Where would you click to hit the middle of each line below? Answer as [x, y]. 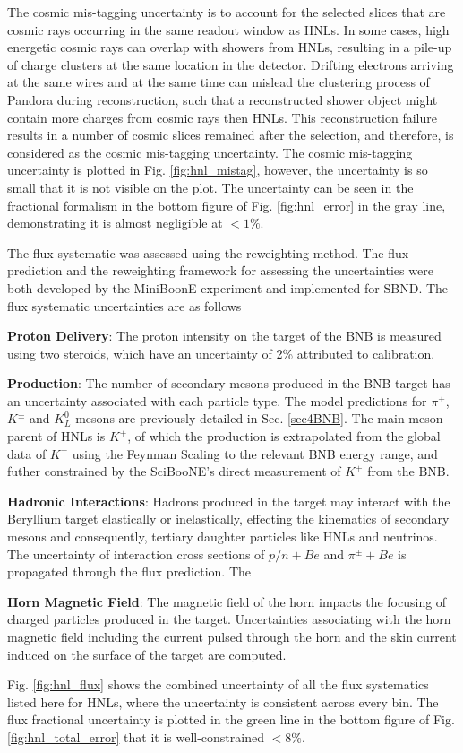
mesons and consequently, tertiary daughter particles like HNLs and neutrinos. [223, 537]
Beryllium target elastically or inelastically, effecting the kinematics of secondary [228, 519]
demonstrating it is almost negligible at [115, 223]
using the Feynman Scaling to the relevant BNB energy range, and [255, 453]
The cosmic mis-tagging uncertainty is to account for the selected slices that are [227, 12]
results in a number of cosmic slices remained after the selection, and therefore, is [231, 135]
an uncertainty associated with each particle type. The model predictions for [217, 400]
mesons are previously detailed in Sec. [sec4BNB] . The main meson [259, 418]
